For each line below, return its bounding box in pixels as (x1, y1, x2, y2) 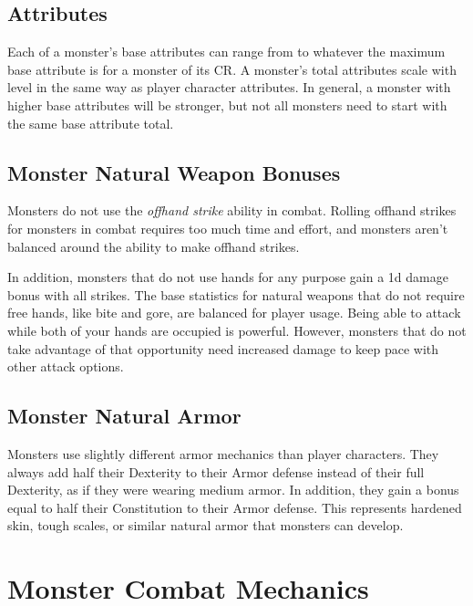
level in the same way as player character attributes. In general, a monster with (7, 78, 451, 97)
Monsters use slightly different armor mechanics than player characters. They (7, 444, 439, 463)
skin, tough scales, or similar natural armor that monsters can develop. (7, 516, 404, 535)
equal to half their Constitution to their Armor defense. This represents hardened (7, 497, 462, 517)
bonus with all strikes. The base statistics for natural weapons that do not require (7, 285, 465, 304)
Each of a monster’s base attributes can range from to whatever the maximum (7, 42, 446, 61)
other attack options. (7, 357, 124, 376)
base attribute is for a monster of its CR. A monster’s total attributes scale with (7, 59, 457, 78)
